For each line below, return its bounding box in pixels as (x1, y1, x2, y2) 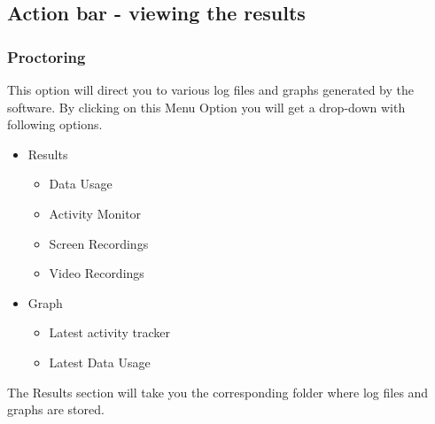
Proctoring (7, 45, 86, 67)
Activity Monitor (49, 204, 142, 222)
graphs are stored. (7, 400, 105, 419)
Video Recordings (49, 264, 144, 282)
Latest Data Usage (49, 352, 151, 371)
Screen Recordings (49, 234, 149, 252)
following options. (7, 115, 103, 134)
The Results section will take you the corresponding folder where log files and (7, 382, 429, 401)
